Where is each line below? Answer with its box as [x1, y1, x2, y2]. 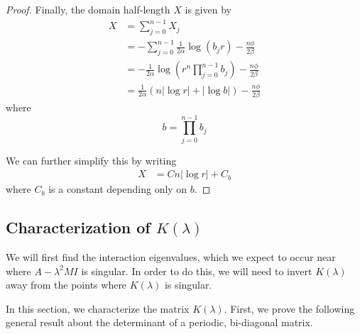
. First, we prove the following [224, 301, 355, 316]
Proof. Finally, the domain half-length [6, 2, 170, 16]
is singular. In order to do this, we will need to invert [81, 263, 312, 278]
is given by [185, 2, 231, 16]
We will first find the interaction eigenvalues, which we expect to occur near [6, 250, 336, 265]
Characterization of [6, 216, 151, 238]
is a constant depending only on [48, 182, 187, 196]
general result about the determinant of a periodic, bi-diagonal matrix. [6, 315, 313, 330]
